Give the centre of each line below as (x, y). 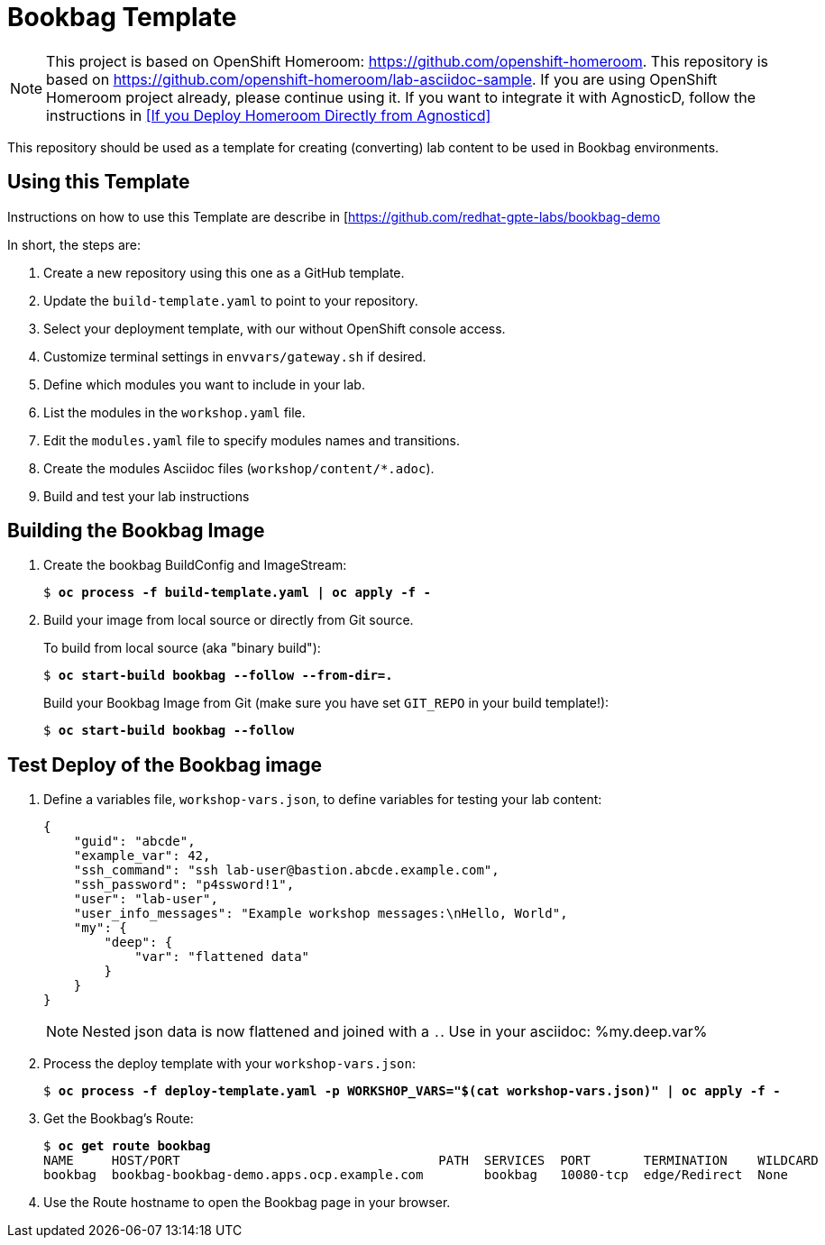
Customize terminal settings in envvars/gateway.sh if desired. (235, 356)
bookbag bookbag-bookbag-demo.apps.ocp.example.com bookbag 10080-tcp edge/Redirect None (416, 1175)
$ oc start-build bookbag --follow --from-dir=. (218, 676)
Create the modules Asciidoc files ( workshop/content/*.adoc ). (239, 468)
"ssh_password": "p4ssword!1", (184, 885)
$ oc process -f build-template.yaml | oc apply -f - (237, 593)
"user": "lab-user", (146, 899)
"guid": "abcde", (134, 842)
